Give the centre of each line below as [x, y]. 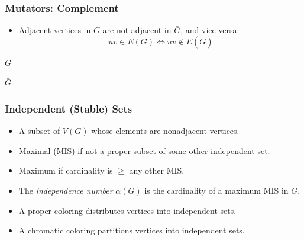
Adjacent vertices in [55, 30]
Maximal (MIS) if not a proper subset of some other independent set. [144, 150]
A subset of [39, 131]
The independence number [66, 190]
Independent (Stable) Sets [69, 108]
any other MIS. [157, 170]
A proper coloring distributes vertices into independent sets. [127, 210]
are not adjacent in [137, 30]
